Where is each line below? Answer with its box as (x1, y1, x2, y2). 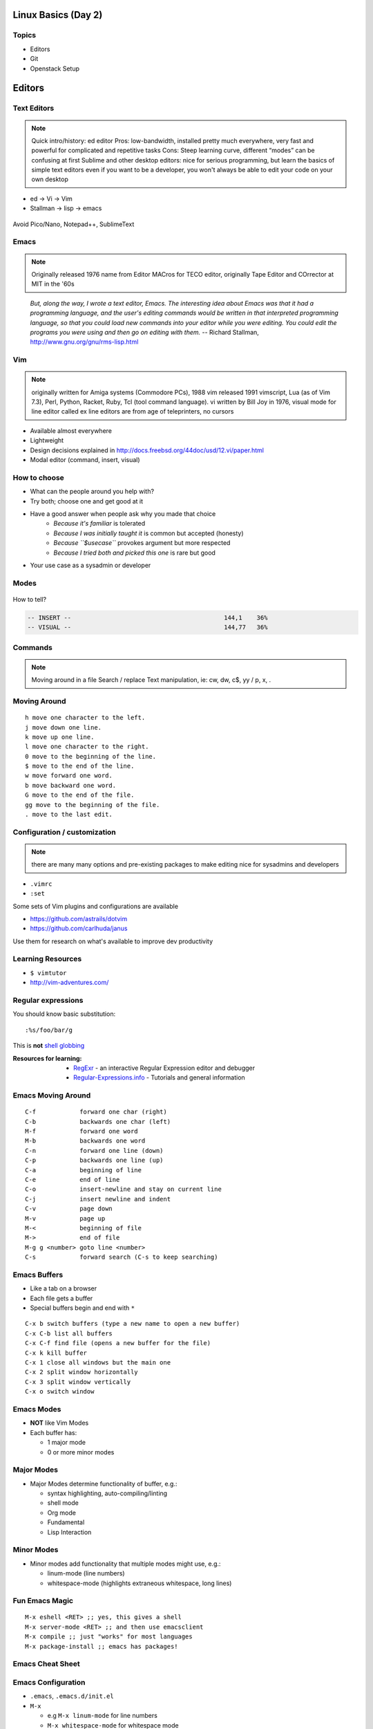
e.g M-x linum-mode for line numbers (47, 1712, 158, 1720)
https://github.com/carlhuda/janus (30, 924, 128, 933)
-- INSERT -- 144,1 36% (27, 613, 268, 622)
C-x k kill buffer (25, 1349, 88, 1357)
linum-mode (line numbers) (47, 1569, 125, 1578)
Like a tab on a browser (30, 1284, 97, 1293)
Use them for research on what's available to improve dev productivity (12, 937, 213, 945)
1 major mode (47, 1439, 86, 1447)
